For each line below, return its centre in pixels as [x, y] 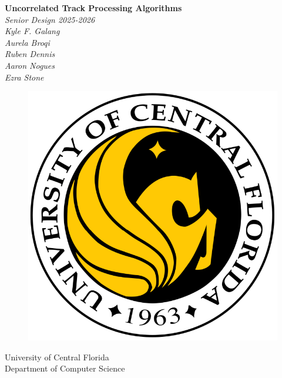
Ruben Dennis [30, 54]
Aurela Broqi [27, 42]
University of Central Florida [57, 357]
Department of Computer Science [65, 368]
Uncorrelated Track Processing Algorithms [93, 8]
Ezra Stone [24, 77]
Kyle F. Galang [32, 31]
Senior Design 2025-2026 [50, 19]
